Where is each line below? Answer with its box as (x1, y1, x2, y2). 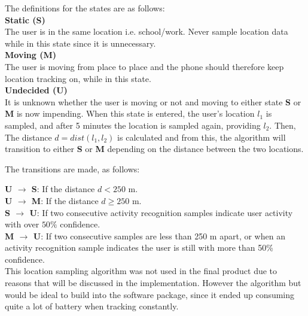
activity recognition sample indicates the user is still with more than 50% (5, 241, 273, 254)
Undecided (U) (5, 84, 68, 96)
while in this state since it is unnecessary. (5, 37, 156, 49)
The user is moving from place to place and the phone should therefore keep (5, 60, 284, 72)
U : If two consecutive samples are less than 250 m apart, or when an (33, 229, 285, 242)
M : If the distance (31, 194, 99, 206)
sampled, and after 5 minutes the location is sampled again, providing (5, 118, 261, 131)
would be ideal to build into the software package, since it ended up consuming (5, 288, 295, 300)
